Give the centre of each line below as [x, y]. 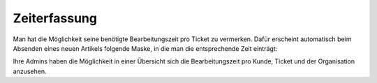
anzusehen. [30, 71]
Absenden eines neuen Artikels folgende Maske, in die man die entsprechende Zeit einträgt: [145, 48]
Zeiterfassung [55, 18]
